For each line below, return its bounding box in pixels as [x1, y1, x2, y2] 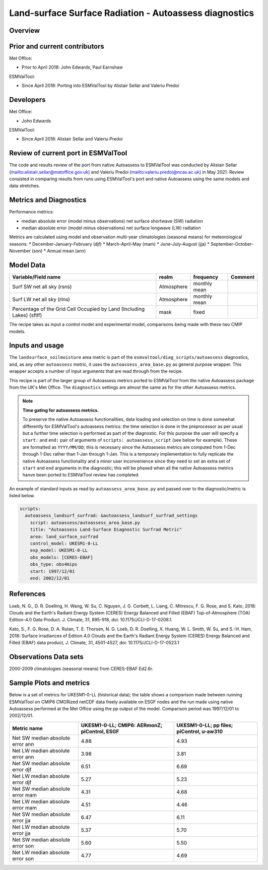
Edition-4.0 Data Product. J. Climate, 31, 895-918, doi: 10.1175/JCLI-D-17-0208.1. [9, 617, 173, 623]
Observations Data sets [9, 653, 84, 661]
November [9, 248, 31, 254]
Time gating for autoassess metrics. [22, 407, 99, 413]
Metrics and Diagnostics [9, 196, 87, 204]
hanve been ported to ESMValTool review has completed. [22, 472, 140, 478]
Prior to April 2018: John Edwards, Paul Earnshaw [21, 65, 123, 70]
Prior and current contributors [9, 42, 104, 51]
